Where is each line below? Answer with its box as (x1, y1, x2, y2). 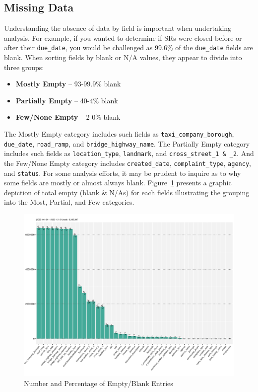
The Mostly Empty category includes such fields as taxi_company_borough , (4, 129, 234, 139)
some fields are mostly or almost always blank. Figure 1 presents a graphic (4, 177, 232, 188)
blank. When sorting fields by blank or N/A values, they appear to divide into (4, 52, 242, 63)
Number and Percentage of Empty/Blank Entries (24, 378, 173, 388)
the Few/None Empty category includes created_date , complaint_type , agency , (4, 157, 251, 168)
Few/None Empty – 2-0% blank (15, 112, 121, 122)
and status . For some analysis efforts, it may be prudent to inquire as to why (4, 167, 241, 178)
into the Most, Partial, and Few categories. (4, 197, 134, 207)
